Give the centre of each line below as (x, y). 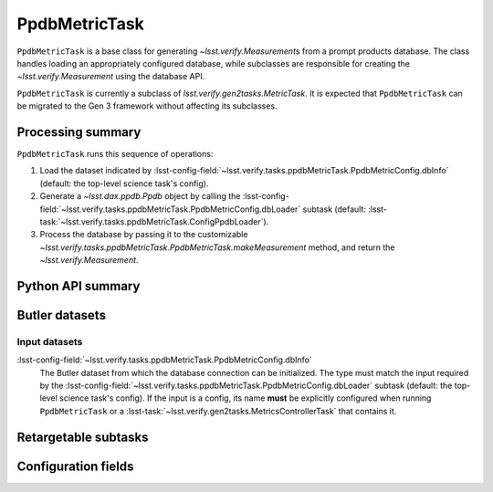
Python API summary (79, 286)
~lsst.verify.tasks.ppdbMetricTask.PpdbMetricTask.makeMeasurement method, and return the (218, 247)
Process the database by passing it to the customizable (144, 235)
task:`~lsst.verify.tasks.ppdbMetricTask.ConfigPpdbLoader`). (154, 221)
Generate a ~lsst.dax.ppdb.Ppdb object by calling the (140, 196)
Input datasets (50, 341)
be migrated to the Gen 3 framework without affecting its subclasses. (147, 106)
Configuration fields (75, 466)
